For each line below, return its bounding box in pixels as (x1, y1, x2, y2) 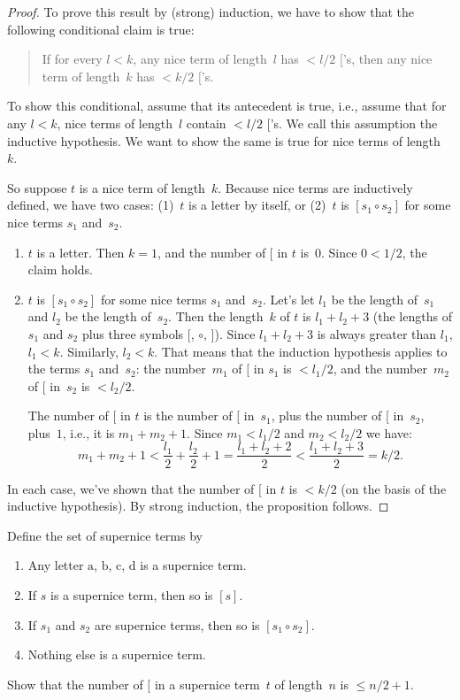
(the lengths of (372, 307, 452, 326)
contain (186, 113, 226, 132)
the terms (27, 359, 80, 378)
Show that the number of (7, 674, 143, 693)
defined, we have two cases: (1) (7, 196, 174, 214)
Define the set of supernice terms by (7, 526, 203, 544)
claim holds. (27, 260, 93, 279)
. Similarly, (59, 342, 119, 360)
